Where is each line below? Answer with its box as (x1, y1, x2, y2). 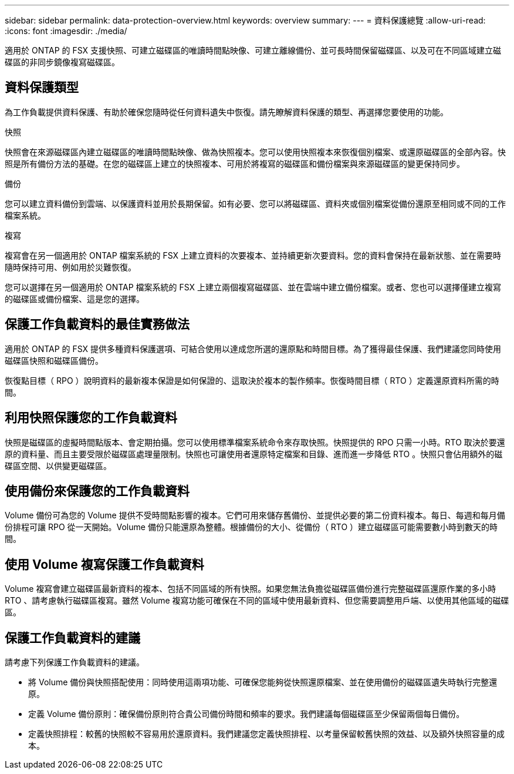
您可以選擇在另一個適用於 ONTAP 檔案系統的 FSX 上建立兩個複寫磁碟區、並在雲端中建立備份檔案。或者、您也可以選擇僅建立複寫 (5, 282, 502, 292)
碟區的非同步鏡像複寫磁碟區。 (5, 57, 120, 67)
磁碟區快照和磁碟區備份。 (5, 355, 103, 366)
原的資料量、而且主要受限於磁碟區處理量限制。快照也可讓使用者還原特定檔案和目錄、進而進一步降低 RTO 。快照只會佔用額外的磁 (5, 448, 503, 459)
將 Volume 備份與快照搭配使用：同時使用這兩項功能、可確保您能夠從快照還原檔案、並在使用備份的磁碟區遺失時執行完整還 (28, 677, 498, 688)
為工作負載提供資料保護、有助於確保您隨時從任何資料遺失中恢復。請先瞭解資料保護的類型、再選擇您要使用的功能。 (5, 106, 448, 117)
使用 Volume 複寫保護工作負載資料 (5, 557, 204, 572)
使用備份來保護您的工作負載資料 (5, 483, 190, 498)
